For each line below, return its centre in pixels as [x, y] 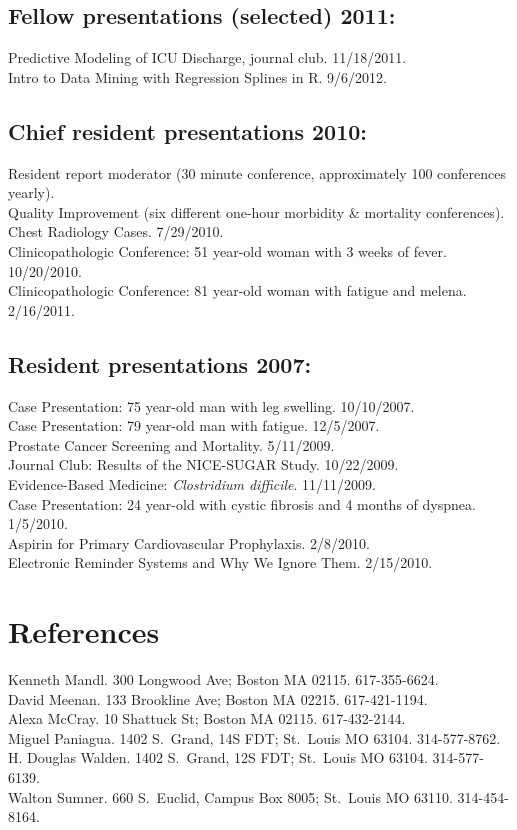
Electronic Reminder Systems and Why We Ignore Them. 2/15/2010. [220, 562]
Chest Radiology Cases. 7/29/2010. [116, 231]
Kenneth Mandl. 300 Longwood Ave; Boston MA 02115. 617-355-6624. [223, 679]
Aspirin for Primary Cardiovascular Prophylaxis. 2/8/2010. [189, 542]
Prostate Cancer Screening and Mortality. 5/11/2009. [171, 444]
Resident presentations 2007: [160, 363]
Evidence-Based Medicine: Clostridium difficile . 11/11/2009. [192, 483]
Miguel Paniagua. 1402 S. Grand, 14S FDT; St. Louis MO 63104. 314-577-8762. [254, 737]
